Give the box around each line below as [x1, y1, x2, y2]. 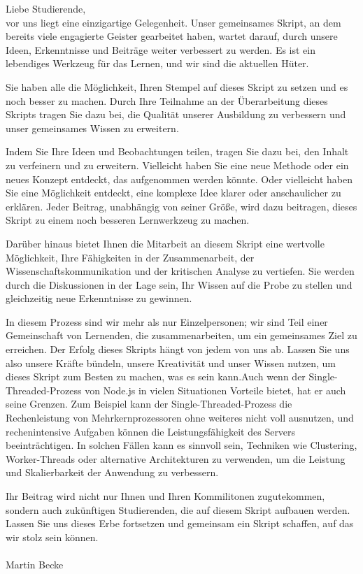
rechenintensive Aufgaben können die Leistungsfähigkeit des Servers [6, 424, 296, 438]
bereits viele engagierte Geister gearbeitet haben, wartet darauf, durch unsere [6, 29, 338, 43]
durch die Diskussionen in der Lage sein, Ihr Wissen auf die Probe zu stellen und [6, 277, 353, 292]
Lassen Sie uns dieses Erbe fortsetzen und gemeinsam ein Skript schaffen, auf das [6, 516, 354, 531]
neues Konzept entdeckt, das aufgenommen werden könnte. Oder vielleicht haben [6, 171, 353, 186]
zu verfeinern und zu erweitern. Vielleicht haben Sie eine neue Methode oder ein [6, 157, 349, 172]
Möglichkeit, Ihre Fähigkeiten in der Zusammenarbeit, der [6, 250, 255, 264]
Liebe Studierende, [6, 1, 86, 15]
